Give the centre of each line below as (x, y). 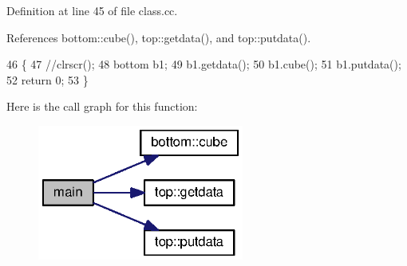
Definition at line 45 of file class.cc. (92, 10)
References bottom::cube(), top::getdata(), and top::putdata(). (159, 37)
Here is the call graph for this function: (102, 106)
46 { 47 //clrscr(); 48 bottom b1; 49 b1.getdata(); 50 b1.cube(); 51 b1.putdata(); (204, 64)
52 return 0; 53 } (47, 79)
